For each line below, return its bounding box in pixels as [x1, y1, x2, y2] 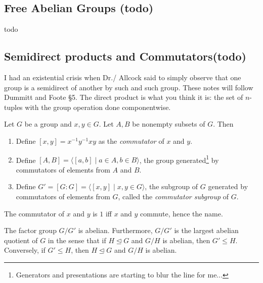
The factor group [4, 225, 57, 236]
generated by [208, 181, 248, 192]
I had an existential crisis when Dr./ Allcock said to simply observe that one [4, 72, 241, 82]
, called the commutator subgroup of [118, 191, 229, 201]
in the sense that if [48, 235, 106, 245]
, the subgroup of [145, 181, 198, 192]
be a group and [24, 119, 72, 129]
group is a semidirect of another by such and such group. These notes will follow [4, 82, 253, 92]
